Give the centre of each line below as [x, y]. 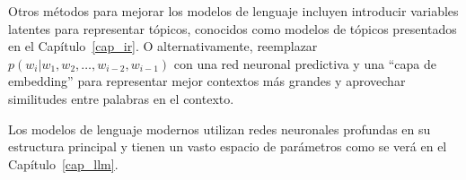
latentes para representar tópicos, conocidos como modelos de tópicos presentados [233, 28]
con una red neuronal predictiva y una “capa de [305, 63]
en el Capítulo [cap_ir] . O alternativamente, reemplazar [163, 46]
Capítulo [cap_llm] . [63, 163]
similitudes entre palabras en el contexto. [121, 98]
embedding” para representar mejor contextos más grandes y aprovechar [207, 81]
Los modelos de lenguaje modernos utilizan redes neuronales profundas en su [220, 129]
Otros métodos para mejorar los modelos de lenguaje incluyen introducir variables [233, 11]
